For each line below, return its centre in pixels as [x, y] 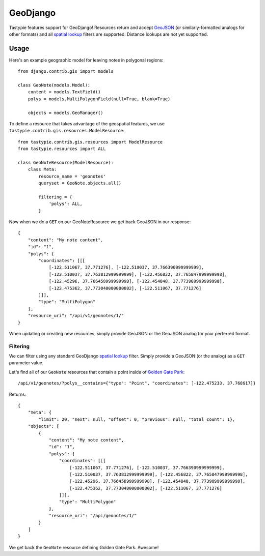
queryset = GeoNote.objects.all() [80, 183]
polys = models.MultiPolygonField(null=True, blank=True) [99, 99]
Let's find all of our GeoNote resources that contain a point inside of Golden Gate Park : [97, 372]
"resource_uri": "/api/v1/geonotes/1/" [76, 316]
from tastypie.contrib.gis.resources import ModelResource [90, 142]
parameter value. [26, 363]
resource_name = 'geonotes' [72, 176]
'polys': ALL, [66, 204]
